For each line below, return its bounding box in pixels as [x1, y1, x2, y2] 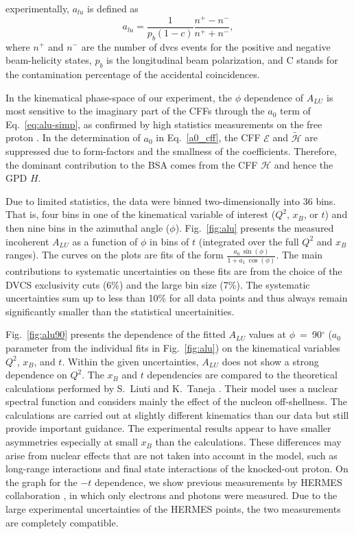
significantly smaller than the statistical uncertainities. [5, 304, 235, 318]
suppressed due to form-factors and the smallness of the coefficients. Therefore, [5, 144, 337, 158]
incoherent [5, 234, 49, 248]
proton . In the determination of [5, 130, 141, 145]
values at [248, 327, 286, 341]
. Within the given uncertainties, [62, 354, 199, 368]
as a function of [72, 234, 138, 248]
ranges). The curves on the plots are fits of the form [5, 247, 224, 262]
